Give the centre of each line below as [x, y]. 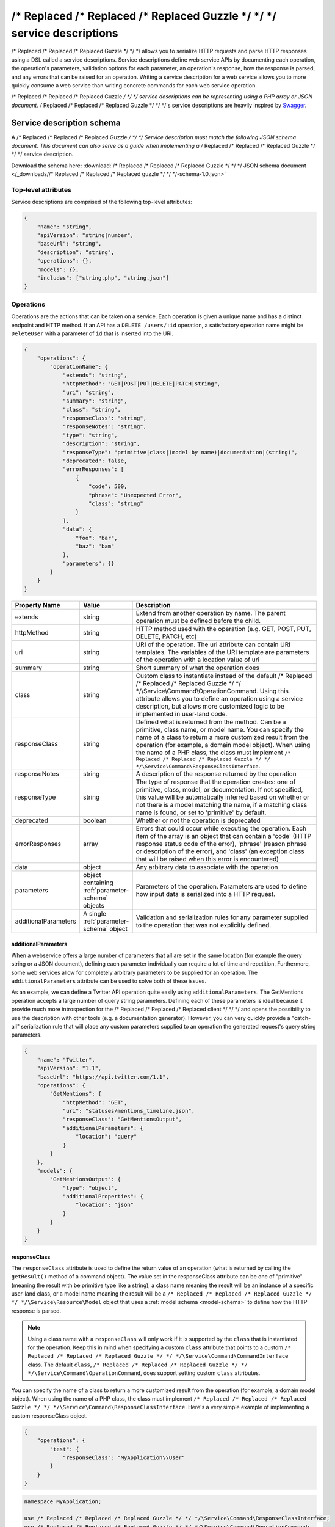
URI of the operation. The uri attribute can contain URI [213, 644]
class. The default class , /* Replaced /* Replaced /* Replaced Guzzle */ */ [138, 1365]
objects [94, 905]
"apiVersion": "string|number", [85, 235]
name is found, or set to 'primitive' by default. [201, 812]
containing [99, 883]
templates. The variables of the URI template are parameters [222, 652]
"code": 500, [108, 487]
